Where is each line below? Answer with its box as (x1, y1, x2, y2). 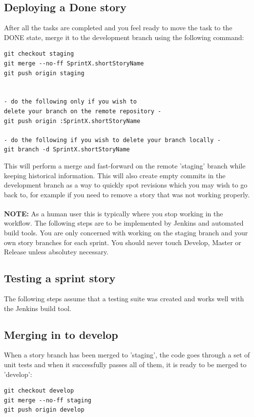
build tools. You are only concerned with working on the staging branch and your (4, 228, 248, 238)
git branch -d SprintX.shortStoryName (4, 146, 130, 153)
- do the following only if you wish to (4, 98, 137, 105)
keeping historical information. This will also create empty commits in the (4, 170, 226, 180)
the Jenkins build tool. (4, 303, 71, 313)
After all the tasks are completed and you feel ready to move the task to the (4, 22, 233, 33)
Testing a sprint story (4, 271, 116, 286)
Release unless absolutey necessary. (4, 247, 109, 257)
